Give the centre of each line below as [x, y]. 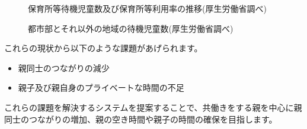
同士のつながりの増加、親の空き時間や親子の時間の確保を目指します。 [141, 119]
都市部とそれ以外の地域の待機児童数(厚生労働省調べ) [131, 28]
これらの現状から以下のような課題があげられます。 [103, 48]
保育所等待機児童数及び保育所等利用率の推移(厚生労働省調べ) [147, 8]
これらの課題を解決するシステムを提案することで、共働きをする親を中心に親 [153, 107]
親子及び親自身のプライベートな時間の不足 [101, 87]
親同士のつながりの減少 [64, 67]
